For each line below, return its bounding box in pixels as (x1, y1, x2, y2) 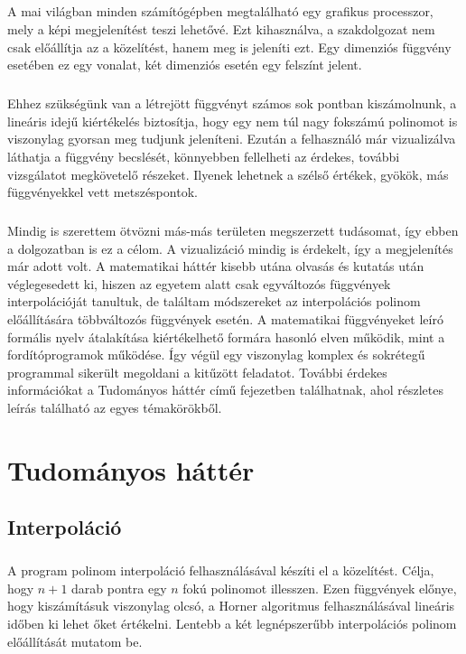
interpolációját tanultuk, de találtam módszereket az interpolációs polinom (7, 292, 421, 311)
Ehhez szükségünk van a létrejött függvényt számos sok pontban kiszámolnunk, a (7, 94, 457, 113)
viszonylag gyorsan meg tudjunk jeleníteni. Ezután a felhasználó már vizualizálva (7, 129, 456, 148)
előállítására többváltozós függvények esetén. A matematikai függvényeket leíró (7, 310, 443, 329)
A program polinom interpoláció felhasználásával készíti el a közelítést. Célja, (7, 561, 434, 580)
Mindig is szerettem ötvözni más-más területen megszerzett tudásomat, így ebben (7, 221, 459, 240)
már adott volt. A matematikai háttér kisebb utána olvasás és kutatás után (7, 257, 424, 276)
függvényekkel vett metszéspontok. (7, 182, 198, 201)
